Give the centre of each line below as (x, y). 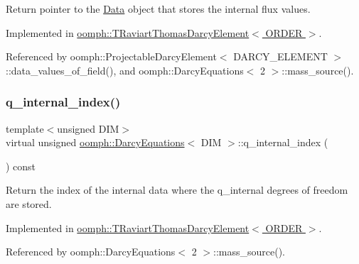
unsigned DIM (88, 128)
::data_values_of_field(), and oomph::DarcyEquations (125, 70)
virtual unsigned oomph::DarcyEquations (95, 142)
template (25, 128)
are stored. (29, 203)
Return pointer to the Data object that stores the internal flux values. (158, 9)
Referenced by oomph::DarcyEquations (91, 252)
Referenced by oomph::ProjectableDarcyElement (111, 56)
